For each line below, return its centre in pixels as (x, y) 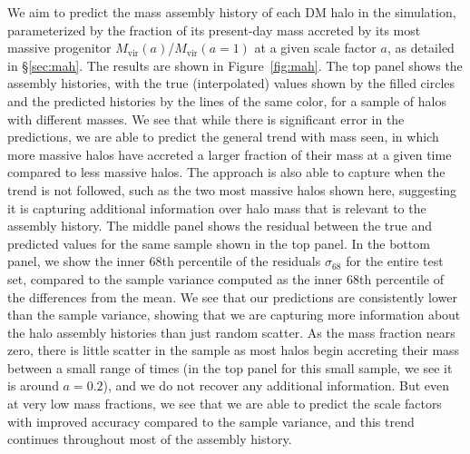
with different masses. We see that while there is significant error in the (206, 118)
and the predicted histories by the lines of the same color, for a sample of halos (227, 100)
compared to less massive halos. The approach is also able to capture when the (226, 172)
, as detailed (421, 48)
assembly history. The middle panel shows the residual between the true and (220, 226)
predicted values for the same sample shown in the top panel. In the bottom (219, 243)
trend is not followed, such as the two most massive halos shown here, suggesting (232, 189)
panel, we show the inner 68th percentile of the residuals (164, 261)
